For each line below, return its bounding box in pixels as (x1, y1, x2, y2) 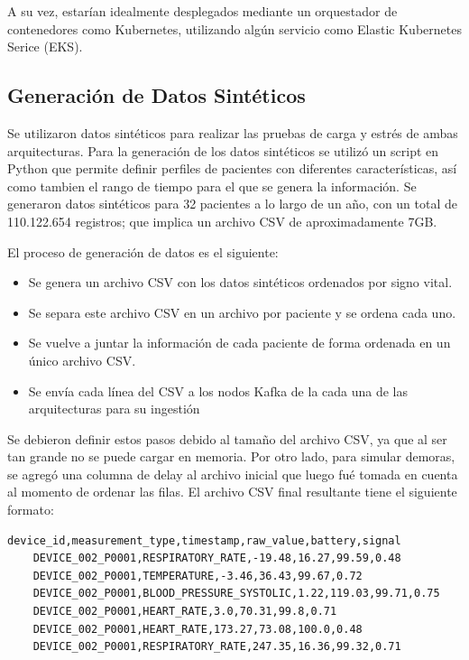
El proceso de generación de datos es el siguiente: (7, 242, 279, 261)
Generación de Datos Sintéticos (7, 81, 306, 109)
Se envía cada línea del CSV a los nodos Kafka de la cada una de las (28, 381, 409, 400)
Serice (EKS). (7, 37, 83, 56)
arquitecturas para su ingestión (28, 399, 200, 418)
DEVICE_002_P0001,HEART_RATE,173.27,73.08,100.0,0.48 (32, 622, 363, 636)
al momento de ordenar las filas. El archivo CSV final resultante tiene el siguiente (7, 482, 457, 501)
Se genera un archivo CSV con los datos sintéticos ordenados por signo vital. (28, 273, 453, 292)
